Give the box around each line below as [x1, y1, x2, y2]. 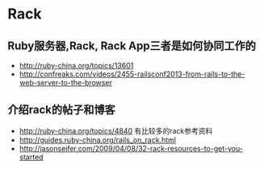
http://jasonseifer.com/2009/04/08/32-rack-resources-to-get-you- [19, 143, 244, 153]
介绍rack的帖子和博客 [7, 103, 115, 117]
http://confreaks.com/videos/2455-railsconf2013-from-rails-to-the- [19, 69, 245, 79]
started [19, 152, 44, 162]
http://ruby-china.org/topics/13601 [19, 61, 134, 70]
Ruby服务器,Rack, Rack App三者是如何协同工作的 [7, 39, 256, 52]
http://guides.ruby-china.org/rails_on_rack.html [19, 134, 177, 145]
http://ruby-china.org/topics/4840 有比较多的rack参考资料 [19, 126, 213, 135]
